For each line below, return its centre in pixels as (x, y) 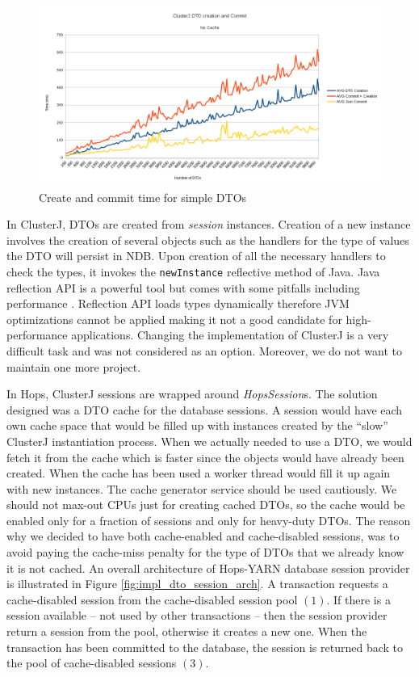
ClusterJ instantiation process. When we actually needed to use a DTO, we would (209, 441)
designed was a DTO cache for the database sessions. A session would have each (205, 409)
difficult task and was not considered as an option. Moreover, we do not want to (205, 350)
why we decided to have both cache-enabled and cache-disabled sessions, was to (203, 536)
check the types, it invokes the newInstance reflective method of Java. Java (193, 271)
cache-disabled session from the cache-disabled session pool (152, 599)
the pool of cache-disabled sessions (92, 663)
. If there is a (358, 599)
